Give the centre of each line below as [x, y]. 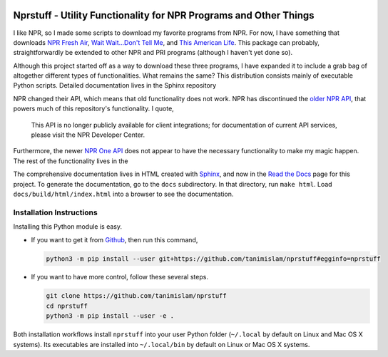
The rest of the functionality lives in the [71, 161]
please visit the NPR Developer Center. [88, 135]
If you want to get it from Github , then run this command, [114, 239]
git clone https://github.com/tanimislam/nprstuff [137, 296]
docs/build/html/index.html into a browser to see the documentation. [123, 194]
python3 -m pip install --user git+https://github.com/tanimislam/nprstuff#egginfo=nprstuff [213, 259]
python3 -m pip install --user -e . [110, 316]
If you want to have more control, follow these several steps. [119, 277]
